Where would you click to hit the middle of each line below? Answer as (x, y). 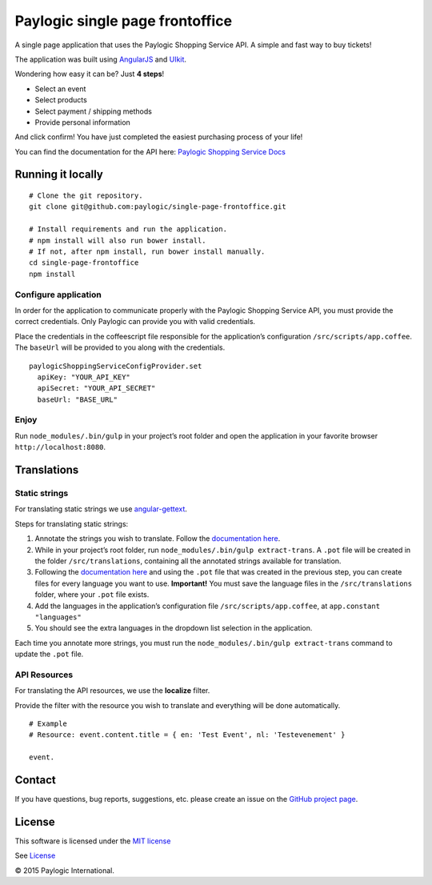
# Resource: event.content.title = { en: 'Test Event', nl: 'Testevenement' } (187, 735)
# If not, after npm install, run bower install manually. (147, 252)
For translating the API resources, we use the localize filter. (112, 691)
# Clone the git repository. (86, 196)
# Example (48, 723)
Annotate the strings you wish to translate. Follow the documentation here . (158, 539)
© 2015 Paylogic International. (65, 870)
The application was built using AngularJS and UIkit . (101, 59)
